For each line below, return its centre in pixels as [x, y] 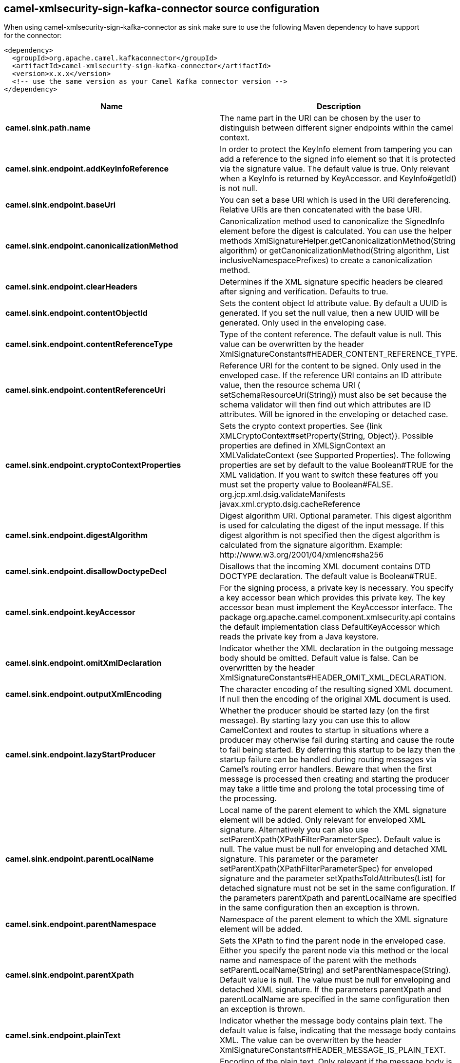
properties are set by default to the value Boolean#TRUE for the [336, 465]
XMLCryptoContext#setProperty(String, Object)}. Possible [326, 436]
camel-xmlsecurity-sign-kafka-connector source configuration [162, 9]
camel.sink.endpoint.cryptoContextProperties [93, 465]
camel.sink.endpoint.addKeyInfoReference [87, 169]
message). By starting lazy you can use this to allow [315, 721]
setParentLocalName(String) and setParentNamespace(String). [335, 970]
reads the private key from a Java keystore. [299, 637]
